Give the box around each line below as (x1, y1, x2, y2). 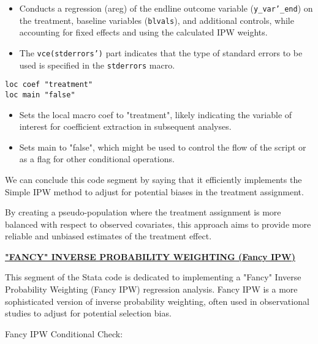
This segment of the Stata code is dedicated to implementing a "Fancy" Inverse (5, 271, 301, 283)
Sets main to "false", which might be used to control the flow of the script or (19, 140, 306, 153)
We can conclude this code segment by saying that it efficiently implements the (5, 173, 302, 185)
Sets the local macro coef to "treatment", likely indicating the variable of (19, 108, 292, 121)
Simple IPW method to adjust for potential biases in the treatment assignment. (5, 185, 304, 198)
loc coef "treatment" (5, 80, 93, 89)
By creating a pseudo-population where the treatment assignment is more (5, 206, 281, 219)
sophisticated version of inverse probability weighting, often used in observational (5, 294, 309, 307)
